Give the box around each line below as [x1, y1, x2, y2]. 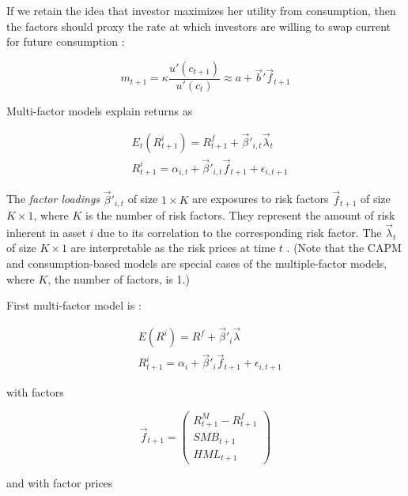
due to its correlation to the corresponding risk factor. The [97, 224, 382, 240]
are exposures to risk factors [192, 190, 329, 207]
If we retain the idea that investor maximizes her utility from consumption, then [6, 2, 396, 18]
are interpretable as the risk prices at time [70, 239, 276, 256]
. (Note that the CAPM [286, 239, 402, 256]
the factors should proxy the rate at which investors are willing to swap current [6, 17, 391, 34]
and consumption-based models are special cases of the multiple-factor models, [6, 255, 387, 272]
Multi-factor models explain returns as [6, 102, 193, 118]
